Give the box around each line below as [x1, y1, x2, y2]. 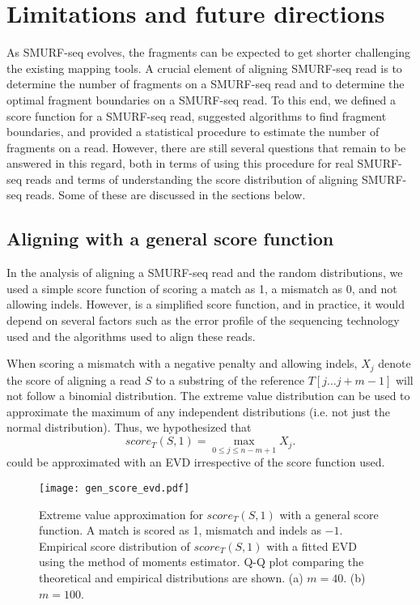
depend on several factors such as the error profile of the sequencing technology [6, 312, 400, 329]
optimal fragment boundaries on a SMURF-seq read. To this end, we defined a [6, 91, 397, 108]
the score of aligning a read [6, 371, 142, 388]
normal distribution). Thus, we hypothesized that [6, 419, 252, 436]
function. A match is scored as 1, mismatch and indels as [39, 522, 321, 539]
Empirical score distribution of [39, 537, 190, 554]
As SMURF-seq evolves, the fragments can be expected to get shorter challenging [6, 44, 410, 61]
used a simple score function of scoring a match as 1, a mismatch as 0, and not [6, 279, 397, 296]
